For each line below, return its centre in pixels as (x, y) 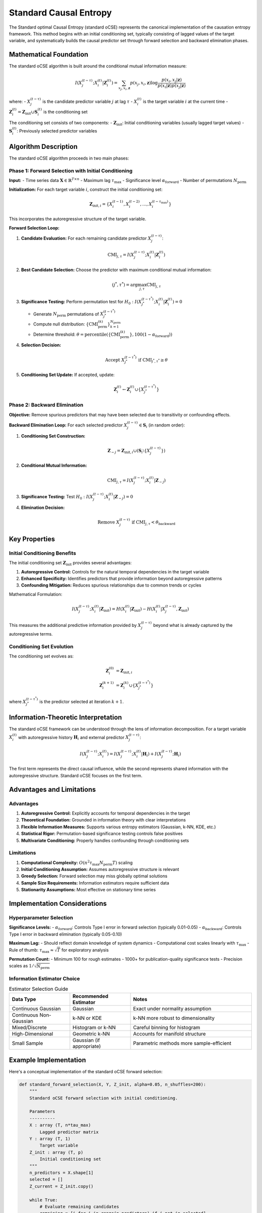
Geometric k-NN (91, 1034)
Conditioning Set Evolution (41, 646)
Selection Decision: (41, 345)
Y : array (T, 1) (50, 1139)
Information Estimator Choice (44, 979)
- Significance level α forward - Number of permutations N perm (185, 181)
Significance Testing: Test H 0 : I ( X (57, 497)
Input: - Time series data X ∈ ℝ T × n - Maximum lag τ (62, 180)
